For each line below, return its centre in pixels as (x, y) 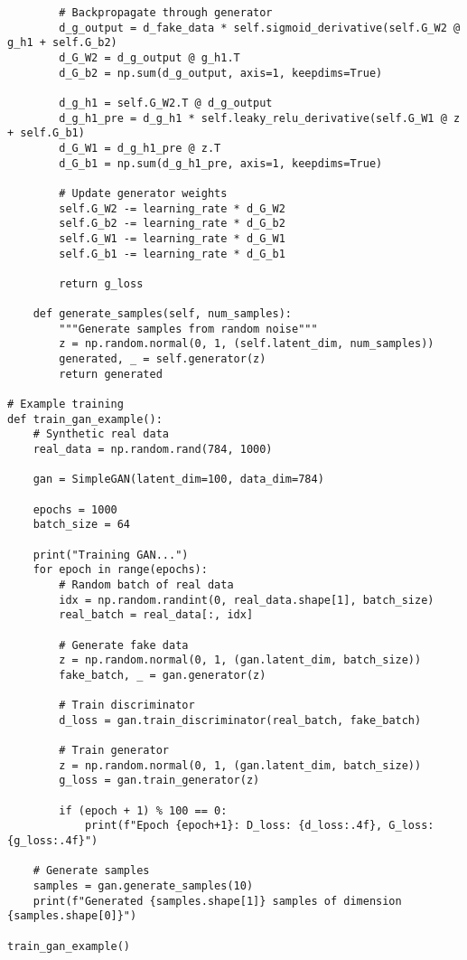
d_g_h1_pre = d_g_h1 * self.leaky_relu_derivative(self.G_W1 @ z (260, 118)
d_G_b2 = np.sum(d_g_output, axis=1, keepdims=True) (221, 73)
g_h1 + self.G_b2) (62, 43)
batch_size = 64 (82, 525)
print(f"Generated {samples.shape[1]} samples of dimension (217, 901)
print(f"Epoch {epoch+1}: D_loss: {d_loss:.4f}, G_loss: (259, 826)
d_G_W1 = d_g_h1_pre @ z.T (140, 148)
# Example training (65, 405)
